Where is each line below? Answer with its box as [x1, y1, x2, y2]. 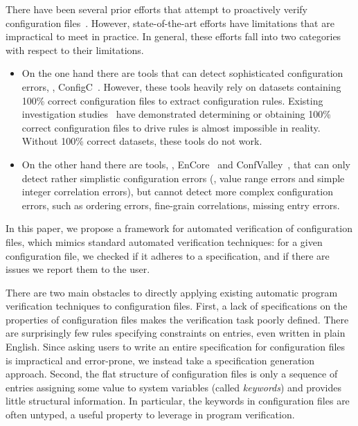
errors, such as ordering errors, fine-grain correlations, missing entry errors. [21, 197, 340, 212]
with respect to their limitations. [6, 42, 144, 57]
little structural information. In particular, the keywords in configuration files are [6, 393, 350, 408]
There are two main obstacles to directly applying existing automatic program [6, 285, 338, 299]
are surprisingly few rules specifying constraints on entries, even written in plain [6, 326, 346, 340]
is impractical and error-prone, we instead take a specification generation [6, 353, 315, 367]
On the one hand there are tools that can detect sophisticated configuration [21, 66, 343, 80]
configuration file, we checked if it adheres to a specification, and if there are [6, 248, 330, 263]
